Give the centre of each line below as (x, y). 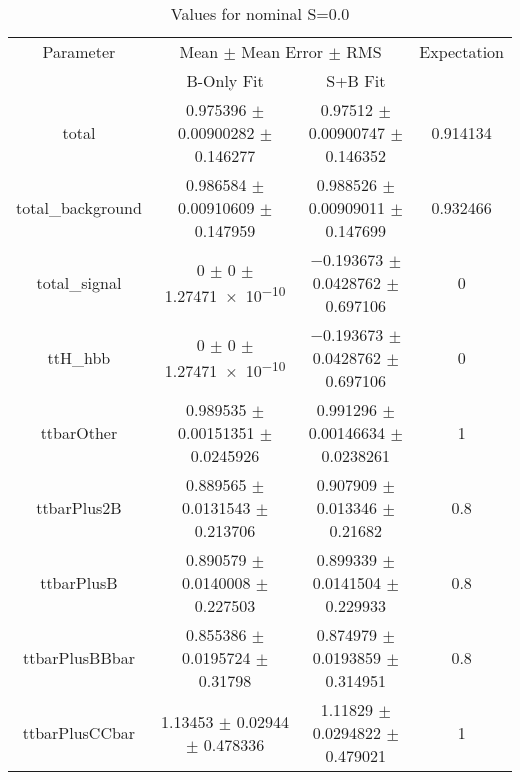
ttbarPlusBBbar (78, 657)
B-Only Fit (225, 80)
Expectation (461, 51)
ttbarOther (79, 432)
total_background (79, 207)
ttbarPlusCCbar (79, 732)
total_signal (79, 282)
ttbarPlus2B (79, 507)
